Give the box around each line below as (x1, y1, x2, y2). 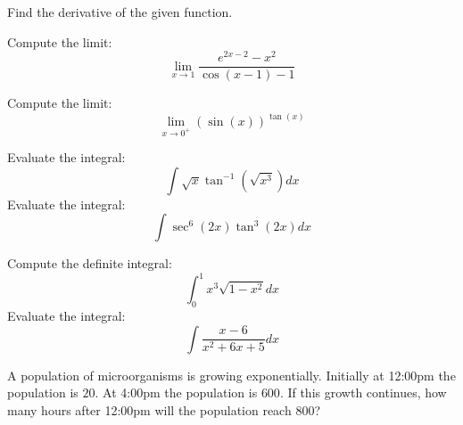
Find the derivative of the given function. (7, 3, 233, 20)
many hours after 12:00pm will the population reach (7, 401, 292, 419)
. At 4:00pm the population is (95, 383, 258, 402)
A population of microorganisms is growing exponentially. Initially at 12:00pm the (7, 365, 456, 384)
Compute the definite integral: (7, 254, 172, 273)
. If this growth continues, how (279, 383, 447, 402)
